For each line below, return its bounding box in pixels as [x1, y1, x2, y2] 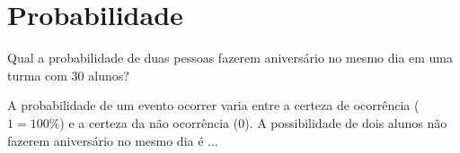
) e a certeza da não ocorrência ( [59, 113, 239, 132]
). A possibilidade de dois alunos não [244, 113, 447, 132]
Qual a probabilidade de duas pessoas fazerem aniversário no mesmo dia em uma [7, 48, 454, 67]
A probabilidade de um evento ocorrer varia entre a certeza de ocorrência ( [7, 96, 420, 115]
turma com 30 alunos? [7, 65, 129, 84]
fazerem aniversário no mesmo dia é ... [7, 131, 218, 149]
